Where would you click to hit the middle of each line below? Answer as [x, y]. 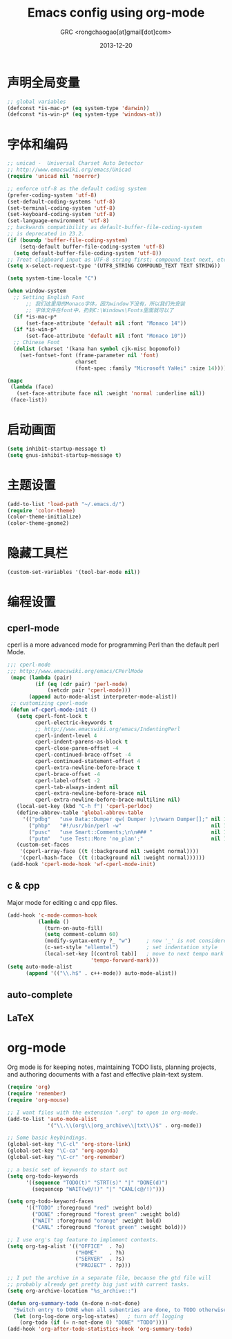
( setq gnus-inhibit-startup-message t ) [65, 455]
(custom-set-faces [43, 845]
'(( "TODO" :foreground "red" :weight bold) [89, 1208]
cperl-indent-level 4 [66, 735]
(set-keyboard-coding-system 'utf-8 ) [61, 215]
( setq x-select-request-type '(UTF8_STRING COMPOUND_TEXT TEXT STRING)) [114, 266]
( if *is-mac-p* [35, 316]
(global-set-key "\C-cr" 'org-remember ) [66, 1158]
